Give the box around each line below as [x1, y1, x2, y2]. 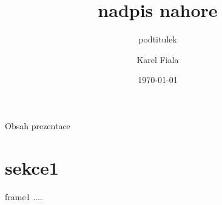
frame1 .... [5, 190, 42, 203]
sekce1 [5, 155, 59, 180]
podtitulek [138, 33, 177, 45]
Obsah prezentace [5, 119, 70, 132]
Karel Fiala [136, 53, 179, 66]
